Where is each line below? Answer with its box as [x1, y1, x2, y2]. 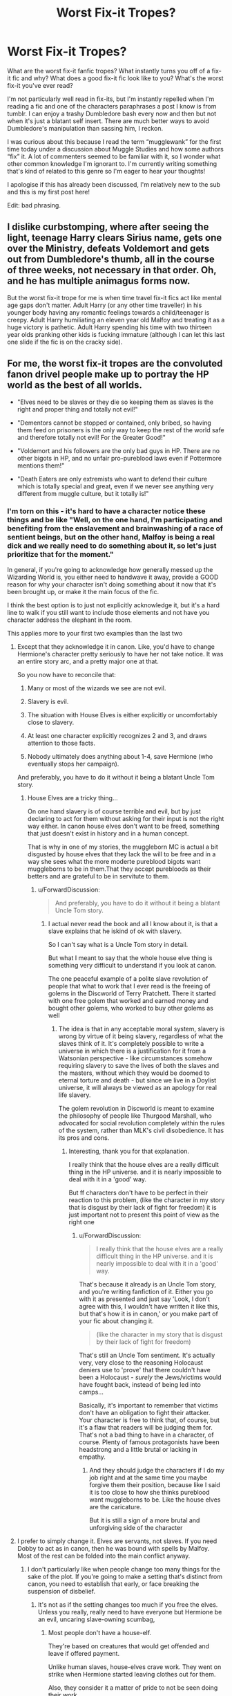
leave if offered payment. [48, 1649, 119, 1657]
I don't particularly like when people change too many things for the [27, 1565, 221, 1573]
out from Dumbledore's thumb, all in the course [7, 254, 215, 266]
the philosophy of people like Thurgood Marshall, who [58, 1112, 212, 1120]
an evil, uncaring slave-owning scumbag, [37, 1615, 155, 1623]
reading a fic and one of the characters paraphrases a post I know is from [7, 102, 217, 110]
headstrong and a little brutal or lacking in [79, 1445, 198, 1453]
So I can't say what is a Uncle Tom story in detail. [48, 940, 188, 948]
